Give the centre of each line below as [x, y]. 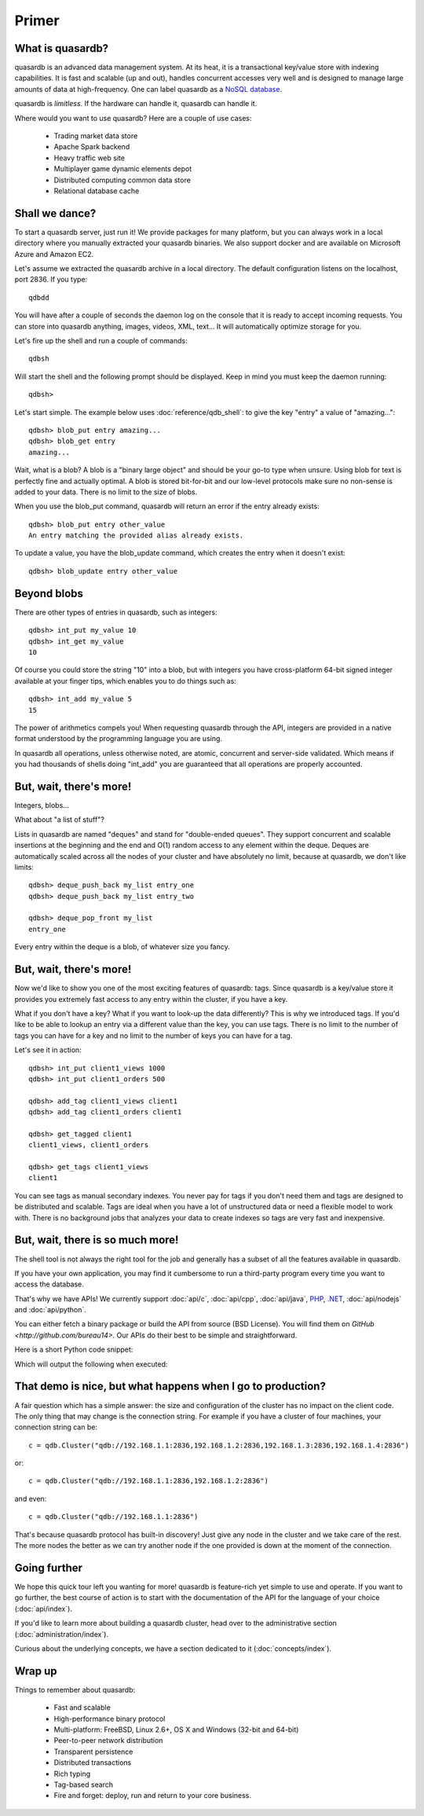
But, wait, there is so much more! [97, 1240]
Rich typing [72, 1774]
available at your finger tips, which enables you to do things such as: [126, 681]
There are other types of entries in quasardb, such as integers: [116, 612]
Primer [37, 20]
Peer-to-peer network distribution [108, 1741]
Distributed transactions [93, 1763]
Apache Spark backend [92, 147]
